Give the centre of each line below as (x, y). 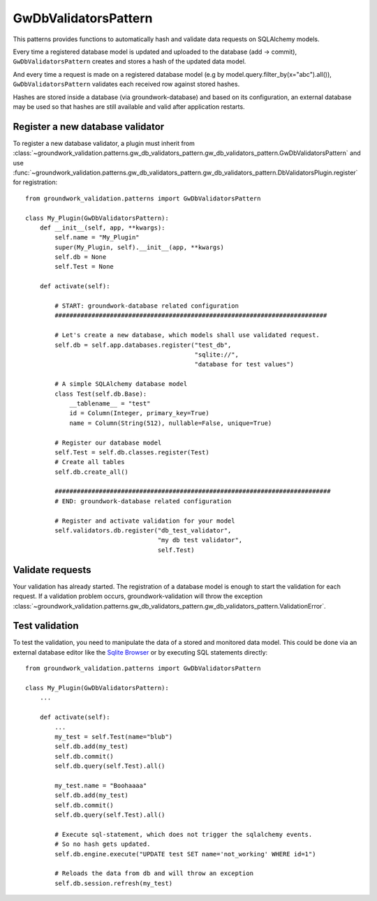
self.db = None (81, 257)
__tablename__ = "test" (110, 403)
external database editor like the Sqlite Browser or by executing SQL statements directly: (140, 652)
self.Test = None (84, 267)
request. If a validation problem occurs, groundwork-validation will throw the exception (138, 596)
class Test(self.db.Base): (101, 394)
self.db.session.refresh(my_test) (114, 883)
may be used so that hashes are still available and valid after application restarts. (129, 106)
